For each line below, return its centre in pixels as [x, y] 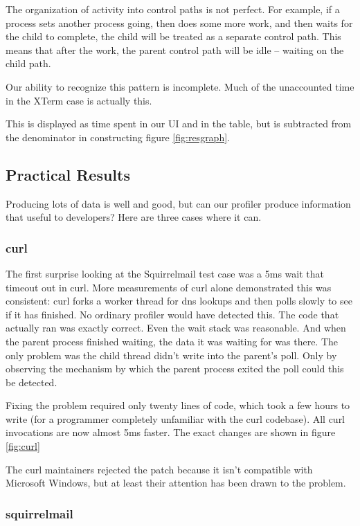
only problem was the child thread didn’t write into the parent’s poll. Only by [171, 355]
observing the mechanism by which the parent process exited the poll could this [175, 369]
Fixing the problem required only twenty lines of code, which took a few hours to [178, 405]
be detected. [31, 382]
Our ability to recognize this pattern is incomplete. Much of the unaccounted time [180, 86]
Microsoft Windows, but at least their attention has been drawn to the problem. [176, 483]
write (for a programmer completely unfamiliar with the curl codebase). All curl [175, 418]
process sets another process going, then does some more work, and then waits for [179, 22]
